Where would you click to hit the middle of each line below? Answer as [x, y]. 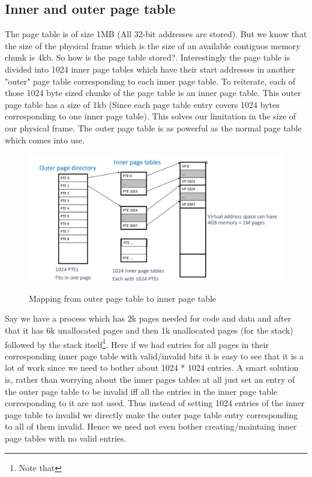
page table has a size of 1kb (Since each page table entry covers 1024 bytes [142, 104]
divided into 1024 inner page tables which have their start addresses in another [150, 69]
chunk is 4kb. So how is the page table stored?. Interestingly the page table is [148, 57]
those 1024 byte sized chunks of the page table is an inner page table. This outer [153, 93]
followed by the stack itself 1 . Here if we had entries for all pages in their [137, 343]
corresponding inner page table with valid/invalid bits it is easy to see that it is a [154, 355]
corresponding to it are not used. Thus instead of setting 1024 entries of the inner [155, 403]
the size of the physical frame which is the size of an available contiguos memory [153, 45]
